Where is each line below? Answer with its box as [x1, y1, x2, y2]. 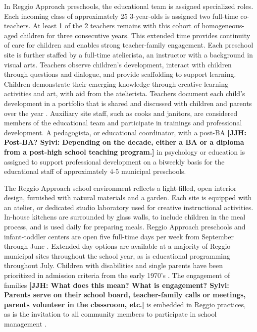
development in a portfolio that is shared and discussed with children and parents [4, 98, 252, 108]
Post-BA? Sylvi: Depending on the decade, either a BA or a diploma [4, 137, 244, 147]
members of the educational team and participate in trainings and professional [4, 117, 242, 128]
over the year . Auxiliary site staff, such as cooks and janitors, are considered [4, 108, 238, 118]
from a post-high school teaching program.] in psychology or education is [4, 146, 245, 157]
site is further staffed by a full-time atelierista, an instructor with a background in [4, 49, 253, 59]
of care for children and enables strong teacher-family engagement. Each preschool [4, 40, 254, 50]
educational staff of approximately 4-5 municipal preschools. [4, 166, 186, 176]
